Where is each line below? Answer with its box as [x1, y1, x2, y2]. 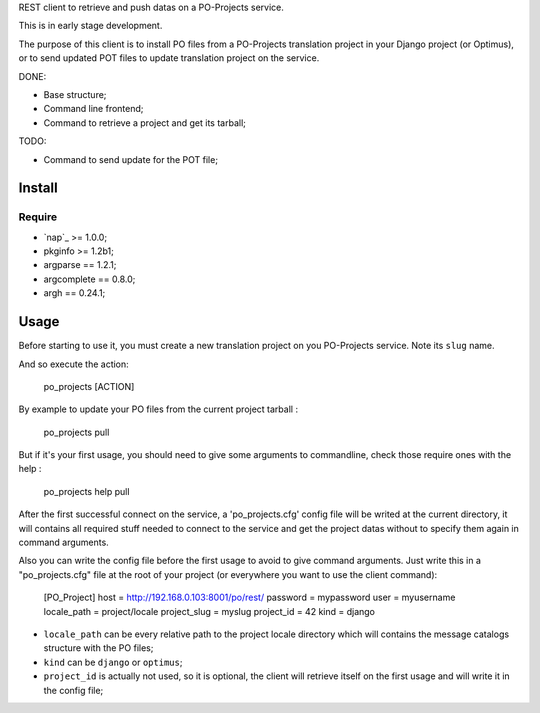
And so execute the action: [18, 358, 129, 370]
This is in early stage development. [18, 20, 163, 32]
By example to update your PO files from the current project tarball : [18, 403, 299, 415]
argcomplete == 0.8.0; [43, 273, 136, 285]
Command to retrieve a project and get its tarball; [43, 116, 247, 129]
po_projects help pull [43, 485, 130, 497]
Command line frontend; [43, 103, 144, 115]
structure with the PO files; [43, 642, 154, 654]
